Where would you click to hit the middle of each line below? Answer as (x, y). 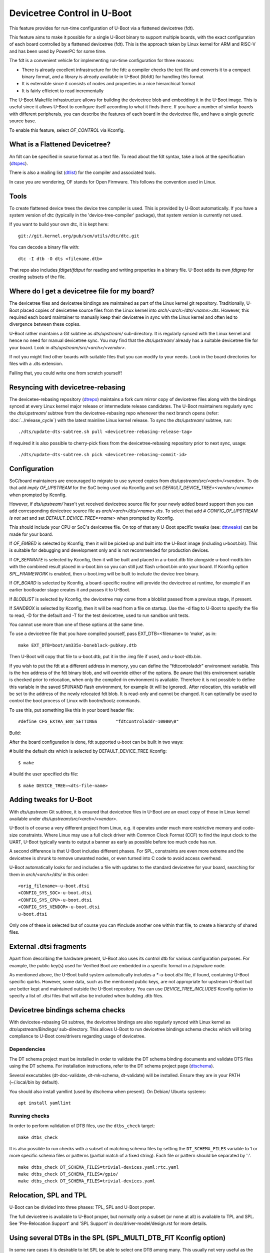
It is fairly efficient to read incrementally (63, 91)
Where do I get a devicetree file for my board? (82, 291)
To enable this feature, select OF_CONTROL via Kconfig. (67, 130)
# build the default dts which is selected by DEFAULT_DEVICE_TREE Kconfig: (88, 751)
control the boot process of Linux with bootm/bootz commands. (75, 701)
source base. (23, 121)
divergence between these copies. (45, 324)
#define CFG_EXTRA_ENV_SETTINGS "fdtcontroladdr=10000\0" (99, 721)
